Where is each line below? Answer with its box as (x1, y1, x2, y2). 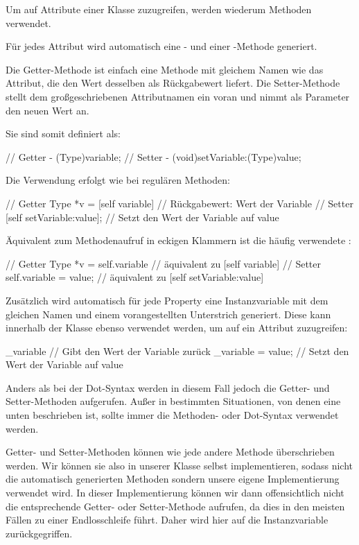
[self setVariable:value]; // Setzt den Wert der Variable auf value (6, 209, 279, 224)
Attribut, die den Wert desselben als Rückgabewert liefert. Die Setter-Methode (6, 76, 340, 90)
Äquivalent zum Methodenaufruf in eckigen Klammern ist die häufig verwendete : (6, 233, 351, 248)
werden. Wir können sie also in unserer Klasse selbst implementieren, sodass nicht (6, 458, 353, 472)
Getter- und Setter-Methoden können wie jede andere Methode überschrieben (6, 444, 335, 459)
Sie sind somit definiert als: (6, 126, 121, 141)
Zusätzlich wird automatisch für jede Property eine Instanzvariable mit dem (6, 293, 329, 307)
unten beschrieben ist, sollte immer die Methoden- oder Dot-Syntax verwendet (6, 408, 339, 422)
